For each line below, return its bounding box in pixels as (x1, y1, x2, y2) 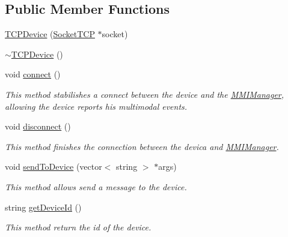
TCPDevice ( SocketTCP (5, 28, 95, 40)
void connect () (5, 68, 61, 80)
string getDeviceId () (5, 200, 82, 213)
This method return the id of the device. (5, 221, 152, 233)
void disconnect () (5, 120, 71, 133)
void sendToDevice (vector (5, 160, 102, 173)
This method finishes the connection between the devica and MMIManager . (5, 140, 279, 152)
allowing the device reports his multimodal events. (5, 100, 188, 112)
